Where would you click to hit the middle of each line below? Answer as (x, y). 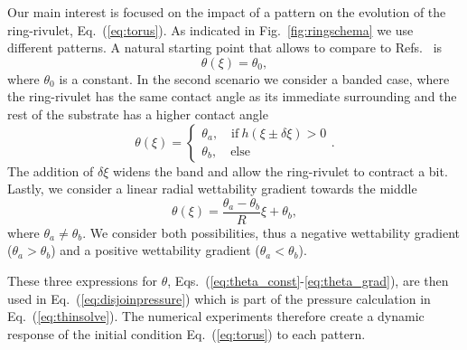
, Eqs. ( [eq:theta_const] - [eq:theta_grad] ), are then (308, 280)
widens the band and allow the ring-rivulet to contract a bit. (280, 170)
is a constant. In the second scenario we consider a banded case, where (254, 78)
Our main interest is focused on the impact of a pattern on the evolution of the (227, 12)
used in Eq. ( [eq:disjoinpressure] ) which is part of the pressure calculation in (219, 298)
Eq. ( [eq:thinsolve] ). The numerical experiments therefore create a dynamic (216, 316)
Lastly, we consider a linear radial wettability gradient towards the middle (212, 189)
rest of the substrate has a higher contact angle (138, 114)
